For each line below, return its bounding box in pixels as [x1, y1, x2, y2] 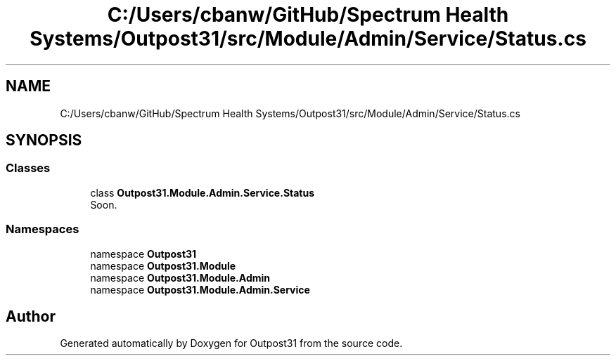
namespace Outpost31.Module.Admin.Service [90, 283, 310, 296]
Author [6, 307, 56, 325]
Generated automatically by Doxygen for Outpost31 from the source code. [60, 337, 403, 350]
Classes [6, 161, 51, 176]
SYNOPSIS [6, 131, 82, 150]
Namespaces [6, 222, 79, 237]
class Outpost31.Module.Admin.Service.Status [90, 186, 315, 199]
